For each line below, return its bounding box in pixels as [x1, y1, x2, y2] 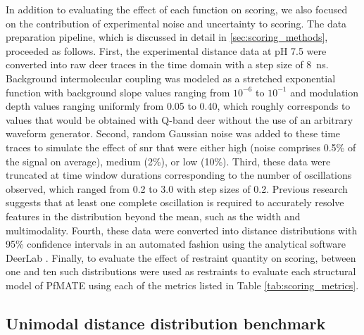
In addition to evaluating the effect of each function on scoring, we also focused [6, 2, 348, 16]
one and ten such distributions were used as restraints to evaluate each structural [6, 264, 356, 279]
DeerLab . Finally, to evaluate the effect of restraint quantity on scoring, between [6, 250, 356, 265]
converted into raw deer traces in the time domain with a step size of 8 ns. [6, 57, 329, 72]
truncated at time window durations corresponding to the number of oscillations [6, 167, 352, 182]
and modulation [290, 84, 359, 99]
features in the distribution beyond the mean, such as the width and [6, 208, 301, 223]
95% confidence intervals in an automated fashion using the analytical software [6, 236, 346, 251]
